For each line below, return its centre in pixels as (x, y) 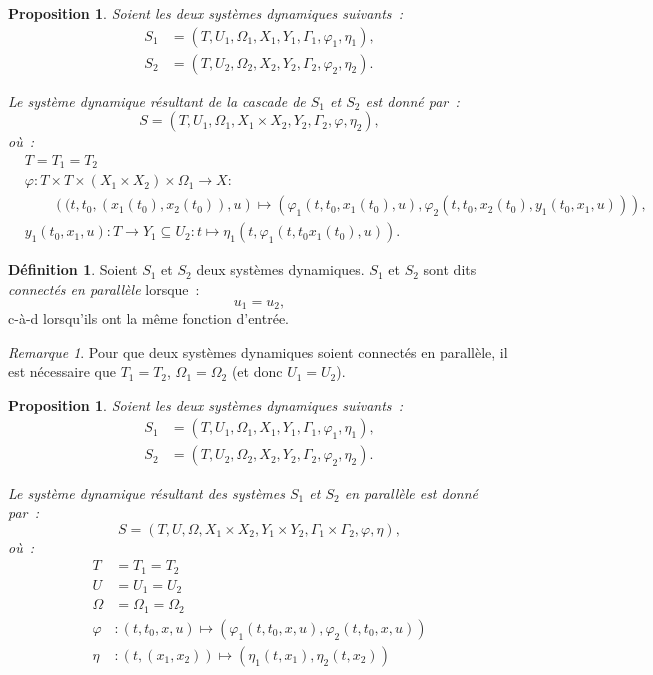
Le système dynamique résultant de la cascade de (157, 100)
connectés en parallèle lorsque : (104, 289)
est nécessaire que (62, 371)
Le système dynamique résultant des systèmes (146, 492)
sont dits (450, 269)
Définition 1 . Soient (73, 269)
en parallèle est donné (411, 492)
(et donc (257, 371)
